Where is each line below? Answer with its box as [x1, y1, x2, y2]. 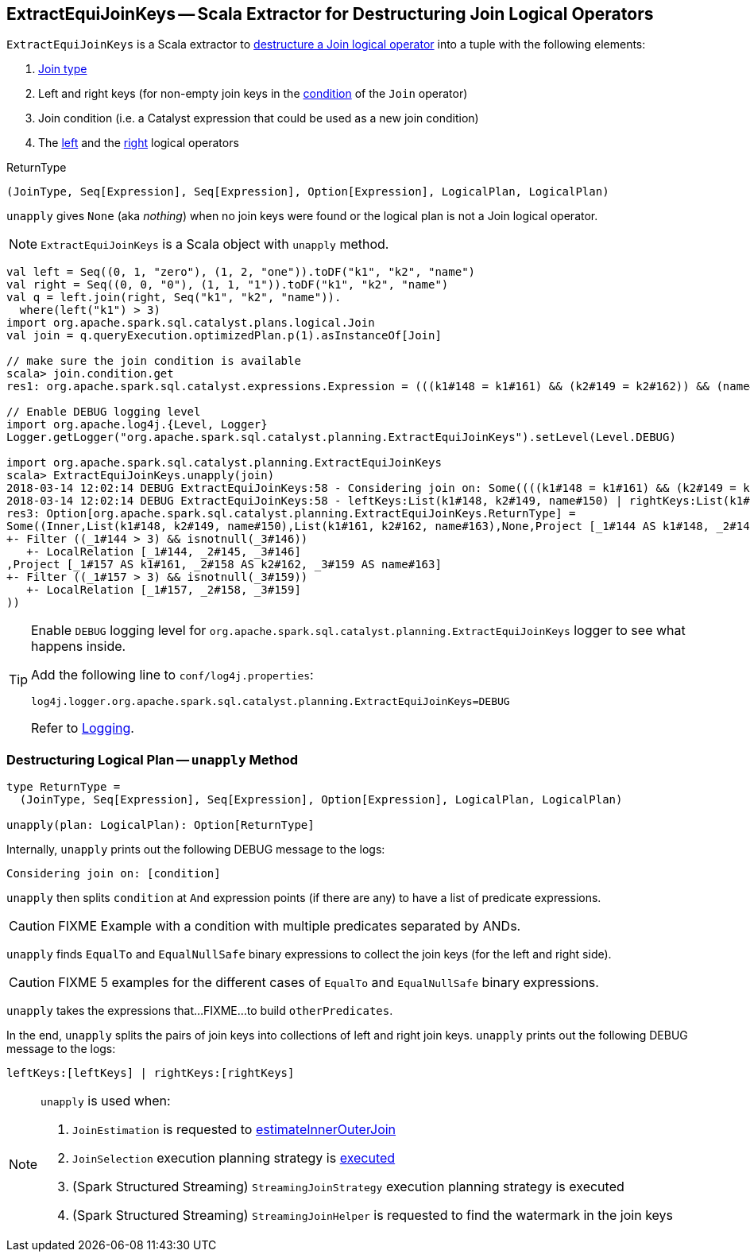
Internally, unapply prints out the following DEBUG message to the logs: [6, 842, 385, 857]
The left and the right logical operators [38, 136, 239, 150]
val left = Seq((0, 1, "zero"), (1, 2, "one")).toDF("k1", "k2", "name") [6, 265, 476, 279]
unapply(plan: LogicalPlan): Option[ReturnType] [6, 819, 315, 832]
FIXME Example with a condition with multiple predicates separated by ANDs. [58, 918, 521, 935]
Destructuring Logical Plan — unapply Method [6, 751, 299, 768]
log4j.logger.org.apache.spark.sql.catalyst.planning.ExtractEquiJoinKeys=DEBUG [31, 695, 510, 708]
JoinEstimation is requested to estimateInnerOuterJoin [72, 1121, 396, 1138]
